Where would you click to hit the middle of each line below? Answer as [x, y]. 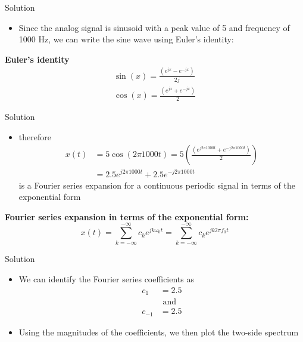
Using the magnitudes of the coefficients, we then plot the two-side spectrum [159, 332]
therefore [35, 136]
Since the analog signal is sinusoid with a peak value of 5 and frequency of [154, 27]
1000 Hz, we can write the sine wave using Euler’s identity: [126, 39]
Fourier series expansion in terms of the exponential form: [127, 216]
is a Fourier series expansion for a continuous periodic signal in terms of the [157, 185]
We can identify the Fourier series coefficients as [106, 279]
